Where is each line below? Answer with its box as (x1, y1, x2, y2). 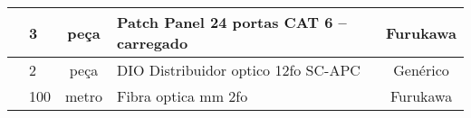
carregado (116, 32, 188, 53)
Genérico (393, 59, 449, 80)
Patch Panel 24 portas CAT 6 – (116, 12, 347, 32)
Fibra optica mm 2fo (116, 86, 248, 106)
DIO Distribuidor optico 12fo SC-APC (116, 59, 360, 80)
